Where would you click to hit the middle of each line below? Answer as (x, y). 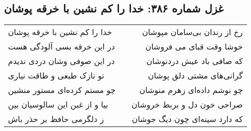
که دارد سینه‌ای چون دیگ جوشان (187, 119)
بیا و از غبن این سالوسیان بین (58, 104)
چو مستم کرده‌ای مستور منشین (62, 90)
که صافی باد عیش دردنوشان (194, 61)
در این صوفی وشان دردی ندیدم (61, 61)
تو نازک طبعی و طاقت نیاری (56, 75)
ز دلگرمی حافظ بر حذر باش (56, 119)
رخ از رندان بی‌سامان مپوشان (192, 32)
